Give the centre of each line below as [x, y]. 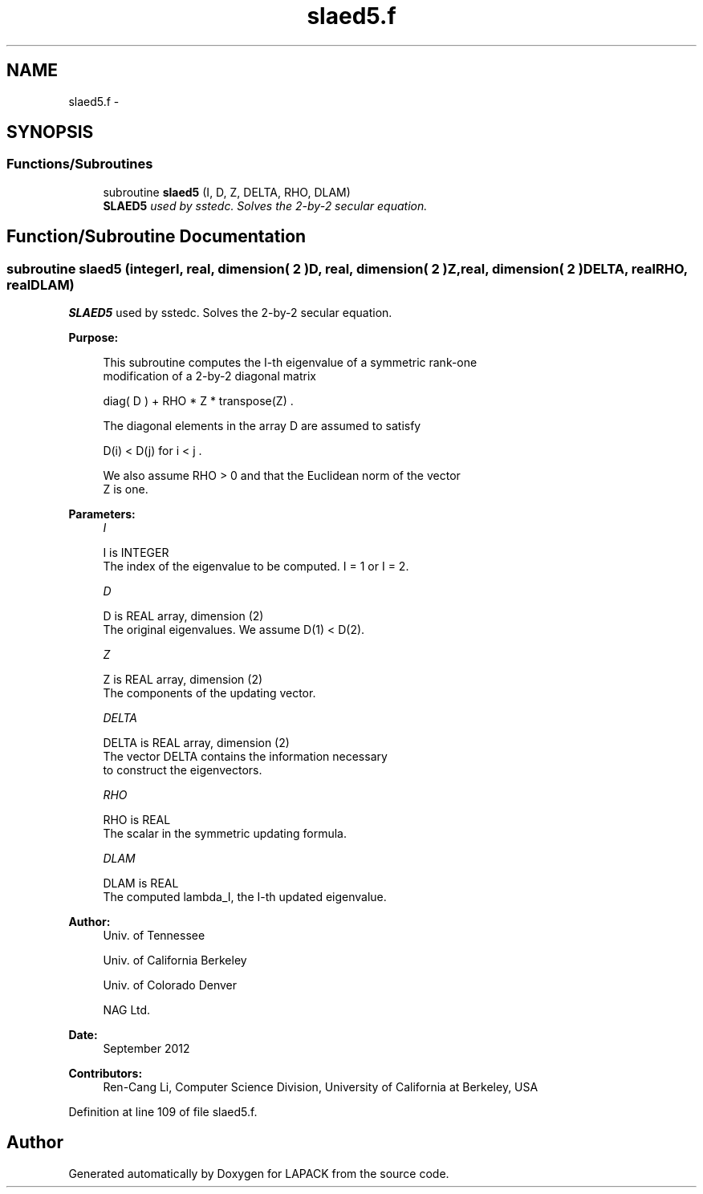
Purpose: [93, 338]
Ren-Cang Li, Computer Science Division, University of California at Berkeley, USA [321, 1087]
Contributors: [106, 1074]
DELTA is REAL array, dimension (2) [196, 743]
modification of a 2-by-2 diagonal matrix [209, 376]
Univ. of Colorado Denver [170, 985]
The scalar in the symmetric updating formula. [225, 834]
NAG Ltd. [127, 1010]
